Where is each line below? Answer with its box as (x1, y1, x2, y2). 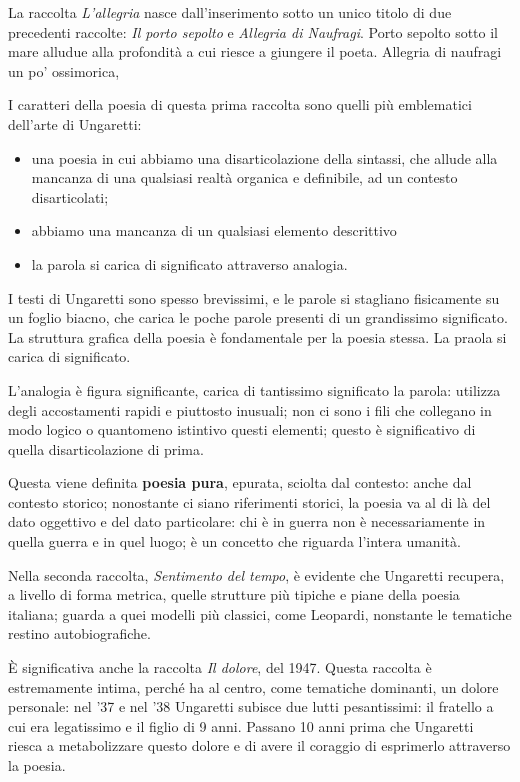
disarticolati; (31, 186, 109, 207)
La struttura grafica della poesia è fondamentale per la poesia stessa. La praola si (8, 326, 507, 347)
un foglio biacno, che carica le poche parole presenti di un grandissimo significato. (8, 307, 508, 328)
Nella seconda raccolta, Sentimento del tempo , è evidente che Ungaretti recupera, (8, 564, 505, 585)
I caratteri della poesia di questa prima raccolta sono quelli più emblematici (8, 94, 472, 115)
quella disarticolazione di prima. (8, 438, 204, 459)
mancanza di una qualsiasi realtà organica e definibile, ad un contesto (31, 167, 458, 188)
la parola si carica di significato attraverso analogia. (31, 253, 348, 274)
